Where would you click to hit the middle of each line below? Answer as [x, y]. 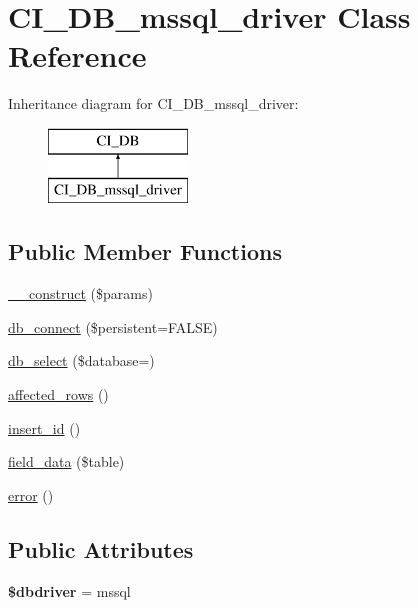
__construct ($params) [80, 293]
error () [31, 494]
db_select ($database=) [81, 360]
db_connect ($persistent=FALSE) [113, 326]
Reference [77, 55]
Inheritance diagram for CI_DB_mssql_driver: [153, 103]
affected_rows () [58, 394]
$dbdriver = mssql [69, 590]
